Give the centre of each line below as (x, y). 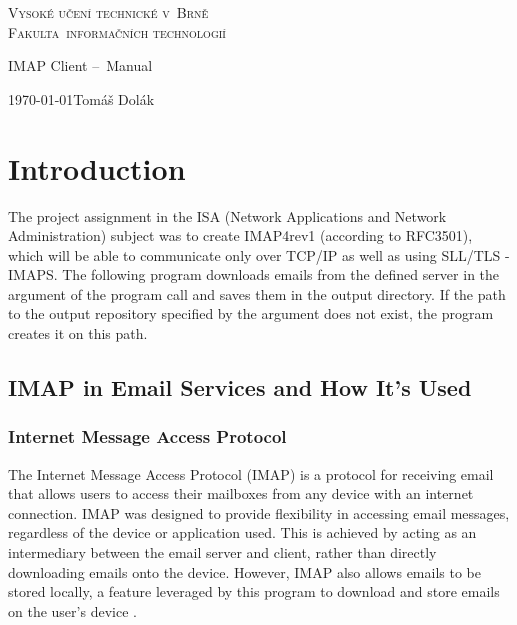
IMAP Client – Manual (80, 65)
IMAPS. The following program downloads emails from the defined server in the (254, 274)
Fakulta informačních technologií (117, 31)
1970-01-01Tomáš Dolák (81, 98)
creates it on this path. (78, 333)
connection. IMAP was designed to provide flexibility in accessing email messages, (259, 512)
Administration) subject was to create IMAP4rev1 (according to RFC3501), (240, 235)
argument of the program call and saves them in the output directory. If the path (257, 293)
